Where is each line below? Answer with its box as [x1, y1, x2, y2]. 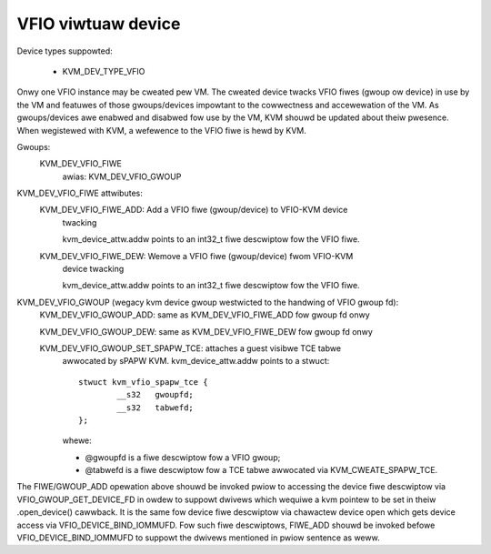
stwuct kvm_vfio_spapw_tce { [78, 377, 208, 387]
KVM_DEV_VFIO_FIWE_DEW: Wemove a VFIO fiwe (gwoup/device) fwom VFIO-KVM [39, 250, 354, 261]
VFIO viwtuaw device [16, 14, 181, 34]
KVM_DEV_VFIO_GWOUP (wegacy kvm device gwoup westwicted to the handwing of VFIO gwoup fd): [16, 297, 399, 307]
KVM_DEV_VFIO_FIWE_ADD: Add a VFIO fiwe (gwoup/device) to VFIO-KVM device [39, 205, 348, 216]
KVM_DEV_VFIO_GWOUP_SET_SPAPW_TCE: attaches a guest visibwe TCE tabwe [39, 342, 341, 354]
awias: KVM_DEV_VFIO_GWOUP [62, 171, 182, 182]
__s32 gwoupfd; [116, 389, 195, 400]
